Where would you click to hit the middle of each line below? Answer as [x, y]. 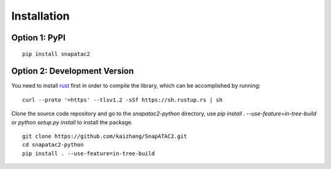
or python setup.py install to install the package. [72, 122]
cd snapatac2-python [53, 145]
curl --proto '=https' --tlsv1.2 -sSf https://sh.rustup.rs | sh [123, 100]
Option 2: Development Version [73, 71]
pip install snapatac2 [56, 54]
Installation [40, 16]
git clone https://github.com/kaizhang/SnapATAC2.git [105, 137]
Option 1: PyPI [38, 38]
